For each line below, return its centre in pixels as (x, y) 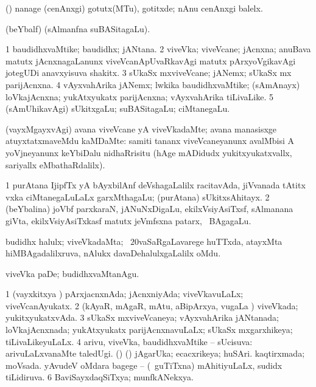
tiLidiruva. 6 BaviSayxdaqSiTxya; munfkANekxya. (100, 377)
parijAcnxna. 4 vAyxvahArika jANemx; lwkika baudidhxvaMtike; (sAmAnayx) (153, 84)
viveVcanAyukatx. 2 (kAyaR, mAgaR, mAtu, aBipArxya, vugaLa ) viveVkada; (152, 305)
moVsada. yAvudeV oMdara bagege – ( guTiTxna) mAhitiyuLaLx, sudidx (144, 365)
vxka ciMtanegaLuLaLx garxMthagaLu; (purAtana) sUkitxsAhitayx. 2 (138, 197)
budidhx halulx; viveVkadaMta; (65, 241)
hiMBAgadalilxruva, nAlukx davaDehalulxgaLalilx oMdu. (113, 253)
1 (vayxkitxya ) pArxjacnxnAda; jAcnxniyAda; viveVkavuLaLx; (125, 294)
